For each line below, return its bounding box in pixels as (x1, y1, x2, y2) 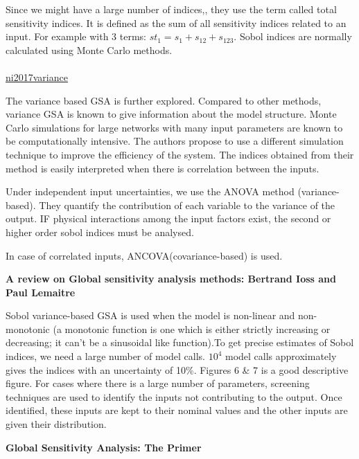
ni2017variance (6, 69, 68, 84)
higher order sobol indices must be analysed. (6, 224, 194, 239)
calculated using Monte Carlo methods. (6, 42, 173, 57)
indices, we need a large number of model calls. (6, 349, 205, 363)
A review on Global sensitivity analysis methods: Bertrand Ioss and (6, 271, 336, 286)
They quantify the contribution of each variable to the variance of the (39, 197, 335, 212)
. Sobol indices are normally (234, 29, 352, 44)
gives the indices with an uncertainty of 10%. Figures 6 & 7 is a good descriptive (6, 362, 349, 377)
